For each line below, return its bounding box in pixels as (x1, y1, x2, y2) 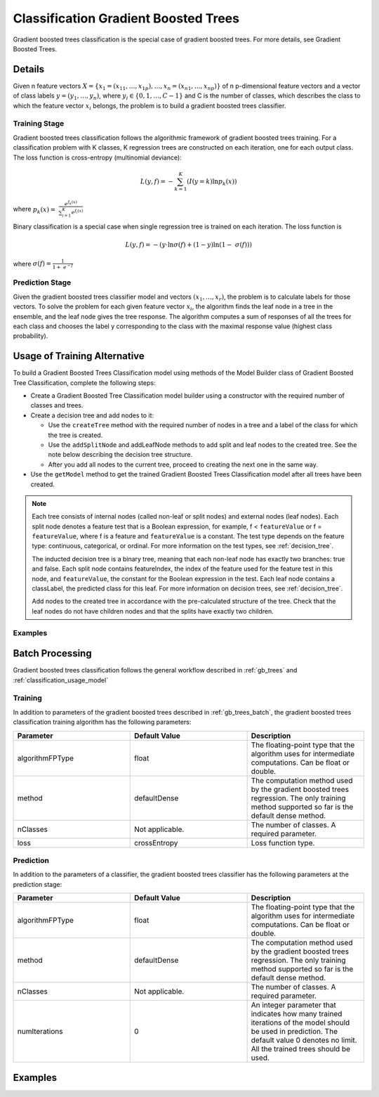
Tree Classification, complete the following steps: (13, 378, 156, 387)
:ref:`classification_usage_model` (13, 675, 109, 684)
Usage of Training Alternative (13, 350, 145, 362)
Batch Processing (13, 647, 92, 660)
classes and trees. (30, 401, 84, 410)
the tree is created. (48, 431, 103, 439)
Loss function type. (251, 838, 315, 848)
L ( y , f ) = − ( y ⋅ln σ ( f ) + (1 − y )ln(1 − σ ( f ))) (125, 241, 253, 249)
